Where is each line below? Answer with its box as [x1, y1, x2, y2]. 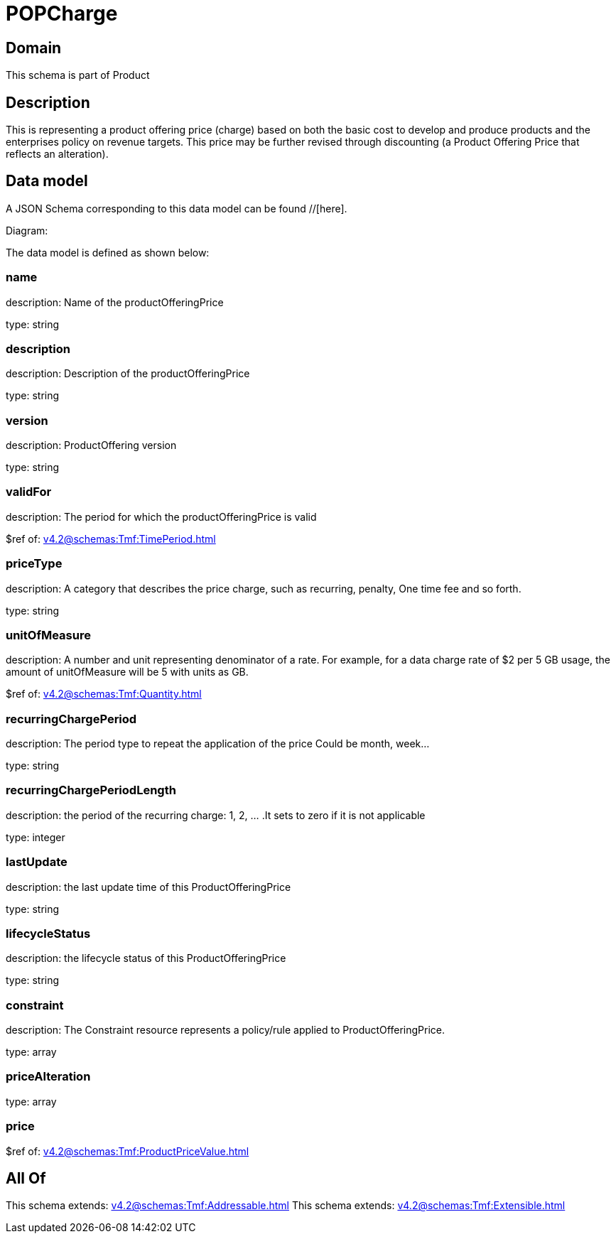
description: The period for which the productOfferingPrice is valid [6, 510, 317, 523]
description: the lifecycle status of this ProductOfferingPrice [6, 952, 286, 965]
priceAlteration [6, 1069, 91, 1084]
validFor [6, 485, 52, 499]
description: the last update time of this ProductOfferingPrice [6, 880, 291, 893]
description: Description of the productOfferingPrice [6, 367, 250, 380]
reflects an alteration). [6, 148, 109, 161]
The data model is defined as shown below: [6, 246, 210, 259]
